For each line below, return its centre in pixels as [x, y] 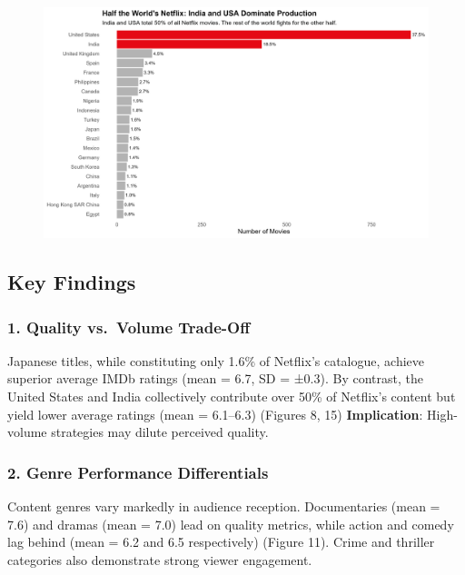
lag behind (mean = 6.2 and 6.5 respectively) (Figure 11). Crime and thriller [221, 542]
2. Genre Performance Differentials [138, 472]
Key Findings [72, 282]
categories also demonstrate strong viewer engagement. [160, 559]
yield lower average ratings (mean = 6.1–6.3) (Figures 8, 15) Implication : [215, 414]
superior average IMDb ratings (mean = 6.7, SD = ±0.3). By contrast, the [215, 378]
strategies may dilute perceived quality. [160, 432]
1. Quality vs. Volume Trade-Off [129, 327]
